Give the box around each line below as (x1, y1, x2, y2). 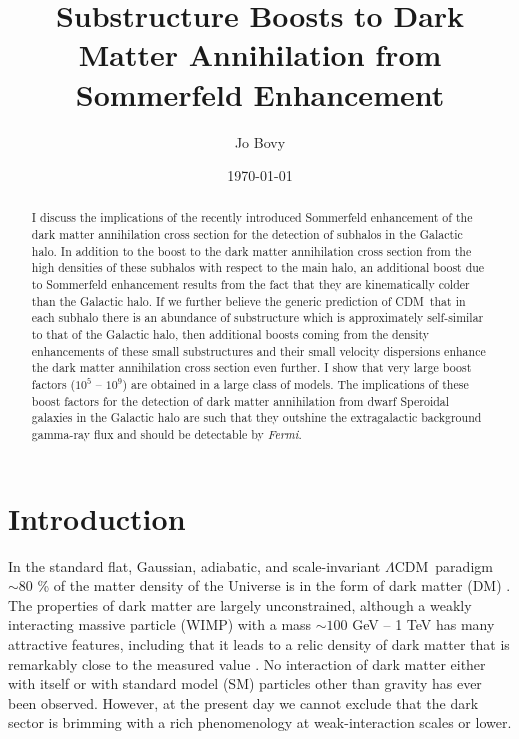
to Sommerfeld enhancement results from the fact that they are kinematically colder (31, 276, 470, 293)
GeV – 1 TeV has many (352, 614, 495, 635)
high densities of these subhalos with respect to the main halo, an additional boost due (31, 259, 485, 276)
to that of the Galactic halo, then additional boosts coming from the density (31, 326, 430, 343)
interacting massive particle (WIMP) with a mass (8, 614, 312, 635)
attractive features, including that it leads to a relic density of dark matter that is (8, 633, 510, 654)
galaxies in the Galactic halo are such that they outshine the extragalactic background (31, 409, 482, 426)
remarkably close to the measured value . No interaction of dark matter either (8, 653, 486, 674)
